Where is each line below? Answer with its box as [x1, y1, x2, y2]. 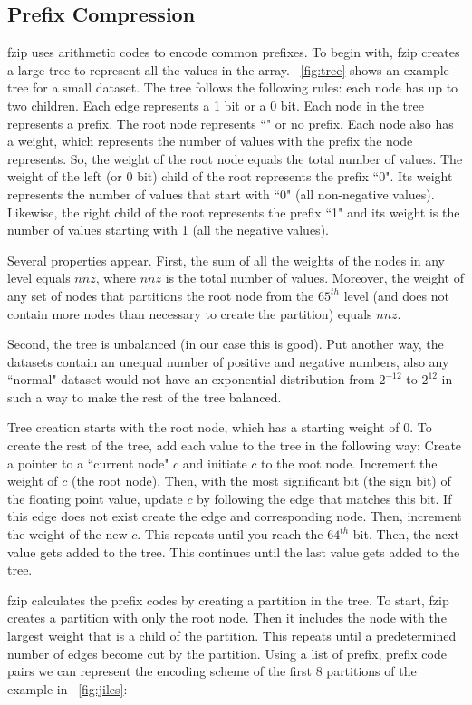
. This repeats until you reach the [137, 525, 323, 544]
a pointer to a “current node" [7, 453, 169, 472]
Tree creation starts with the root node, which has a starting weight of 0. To [7, 418, 432, 437]
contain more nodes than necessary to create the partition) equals [7, 304, 372, 323]
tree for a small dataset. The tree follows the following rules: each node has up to [7, 78, 458, 97]
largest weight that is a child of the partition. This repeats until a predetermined [7, 626, 457, 645]
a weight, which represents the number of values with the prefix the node [7, 131, 413, 150]
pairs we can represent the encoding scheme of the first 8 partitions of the [7, 662, 417, 681]
